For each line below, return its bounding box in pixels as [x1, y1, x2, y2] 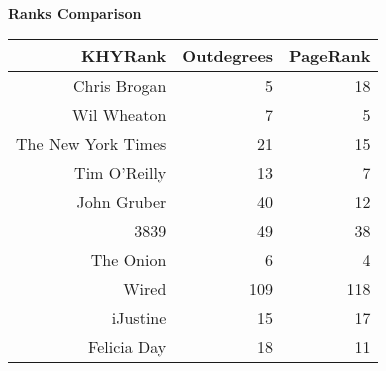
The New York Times [16, 132, 167, 156]
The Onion [90, 248, 167, 272]
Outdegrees [182, 44, 274, 68]
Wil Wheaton [72, 103, 167, 127]
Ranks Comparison [8, 2, 142, 23]
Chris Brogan [73, 74, 167, 98]
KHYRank [80, 44, 167, 68]
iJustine [111, 306, 167, 330]
